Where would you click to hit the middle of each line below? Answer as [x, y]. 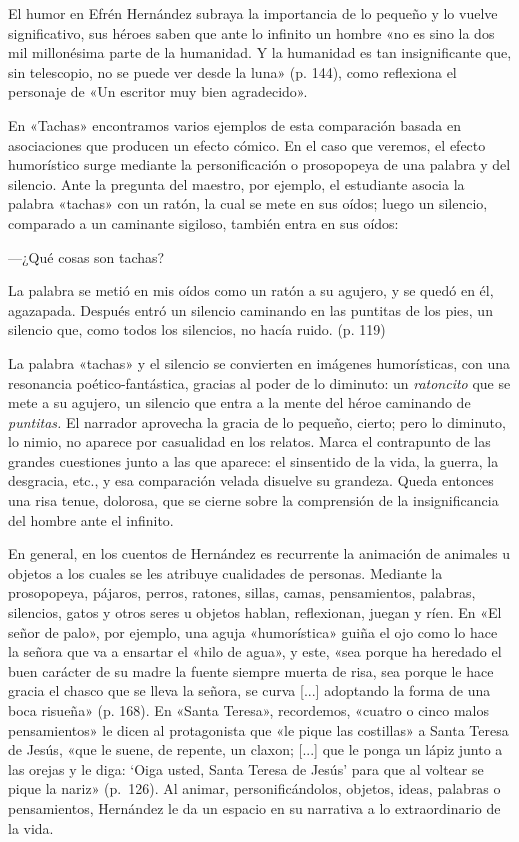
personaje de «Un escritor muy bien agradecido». [158, 91]
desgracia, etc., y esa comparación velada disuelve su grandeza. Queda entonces [251, 480]
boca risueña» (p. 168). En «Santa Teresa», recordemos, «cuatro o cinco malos [248, 710]
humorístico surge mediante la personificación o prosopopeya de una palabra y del [259, 164]
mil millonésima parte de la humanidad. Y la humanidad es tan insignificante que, [260, 52]
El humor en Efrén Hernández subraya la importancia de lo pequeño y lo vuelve [253, 13]
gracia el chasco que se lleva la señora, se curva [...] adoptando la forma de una [249, 690]
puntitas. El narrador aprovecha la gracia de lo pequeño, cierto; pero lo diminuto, [257, 421]
